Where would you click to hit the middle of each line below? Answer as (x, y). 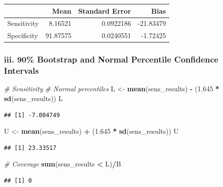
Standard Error (105, 10)
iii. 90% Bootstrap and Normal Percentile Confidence (111, 59)
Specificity (23, 35)
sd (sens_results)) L (33, 98)
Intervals (21, 71)
